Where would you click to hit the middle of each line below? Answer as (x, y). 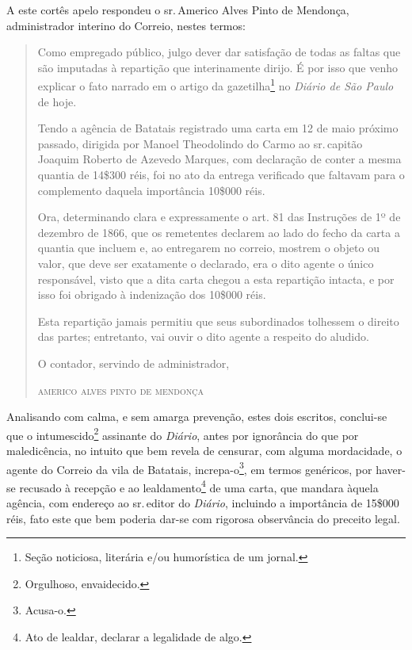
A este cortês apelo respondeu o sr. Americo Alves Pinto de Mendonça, (178, 10)
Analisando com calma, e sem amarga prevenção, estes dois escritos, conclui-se (197, 417)
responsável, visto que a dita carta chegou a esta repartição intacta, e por (216, 279)
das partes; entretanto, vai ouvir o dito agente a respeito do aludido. (203, 336)
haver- (391, 469)
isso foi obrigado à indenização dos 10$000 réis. (152, 294)
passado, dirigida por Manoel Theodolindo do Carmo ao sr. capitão (200, 143)
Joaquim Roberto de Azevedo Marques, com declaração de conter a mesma (219, 159)
